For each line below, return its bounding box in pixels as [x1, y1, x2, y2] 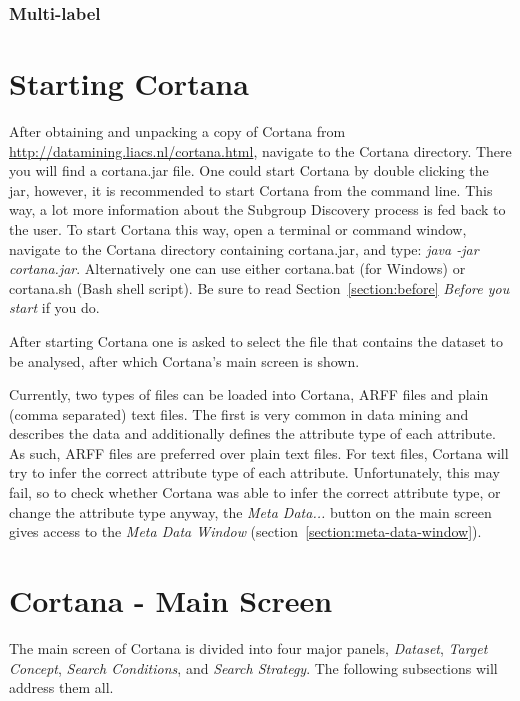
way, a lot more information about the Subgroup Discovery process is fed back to [9, 199, 506, 220]
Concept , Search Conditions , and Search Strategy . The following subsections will [9, 657, 498, 678]
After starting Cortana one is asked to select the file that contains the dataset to [9, 330, 504, 351]
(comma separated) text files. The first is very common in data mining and [9, 403, 469, 424]
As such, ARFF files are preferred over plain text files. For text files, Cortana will [9, 442, 509, 463]
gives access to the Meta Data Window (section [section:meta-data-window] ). [9, 521, 482, 542]
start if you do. [9, 297, 100, 318]
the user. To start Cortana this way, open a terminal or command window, [9, 218, 467, 239]
